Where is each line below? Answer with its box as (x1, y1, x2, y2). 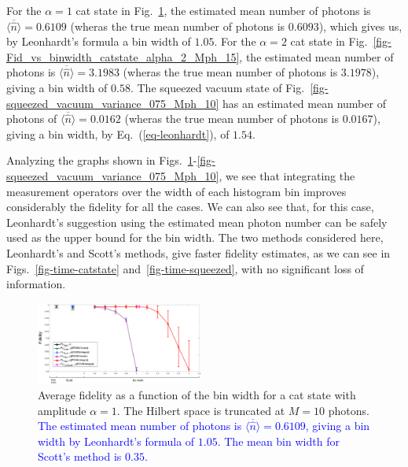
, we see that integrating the (219, 167, 355, 183)
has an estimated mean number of (222, 95, 386, 111)
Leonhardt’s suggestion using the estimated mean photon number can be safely (6, 213, 388, 230)
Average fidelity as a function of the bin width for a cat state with (38, 386, 356, 402)
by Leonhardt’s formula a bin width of (6, 33, 191, 50)
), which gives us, (318, 17, 402, 34)
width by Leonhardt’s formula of (38, 432, 195, 449)
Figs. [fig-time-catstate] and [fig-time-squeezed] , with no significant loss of (6, 260, 364, 276)
